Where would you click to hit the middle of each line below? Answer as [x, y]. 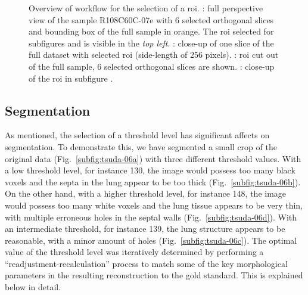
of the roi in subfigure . [71, 78]
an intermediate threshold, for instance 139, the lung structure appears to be [145, 229]
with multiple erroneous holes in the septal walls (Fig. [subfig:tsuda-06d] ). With [151, 217]
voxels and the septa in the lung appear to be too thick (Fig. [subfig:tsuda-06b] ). [153, 181]
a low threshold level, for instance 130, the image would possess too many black [150, 170]
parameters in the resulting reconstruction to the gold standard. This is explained [154, 275]
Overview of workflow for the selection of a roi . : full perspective [146, 8]
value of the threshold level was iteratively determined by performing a [134, 252]
